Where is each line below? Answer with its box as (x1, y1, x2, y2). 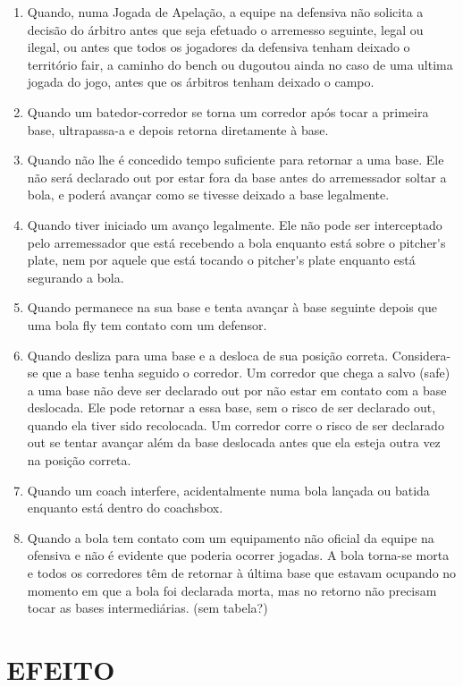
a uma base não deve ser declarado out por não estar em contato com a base (27, 380, 447, 399)
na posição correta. (27, 451, 131, 470)
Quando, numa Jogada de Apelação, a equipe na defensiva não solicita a (27, 3, 424, 21)
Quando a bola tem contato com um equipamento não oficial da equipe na (27, 528, 434, 547)
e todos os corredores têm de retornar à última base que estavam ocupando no (27, 564, 457, 582)
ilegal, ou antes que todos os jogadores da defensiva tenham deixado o (27, 38, 410, 56)
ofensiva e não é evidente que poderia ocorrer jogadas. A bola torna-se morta (27, 546, 450, 564)
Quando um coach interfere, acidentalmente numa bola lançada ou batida (27, 480, 430, 499)
